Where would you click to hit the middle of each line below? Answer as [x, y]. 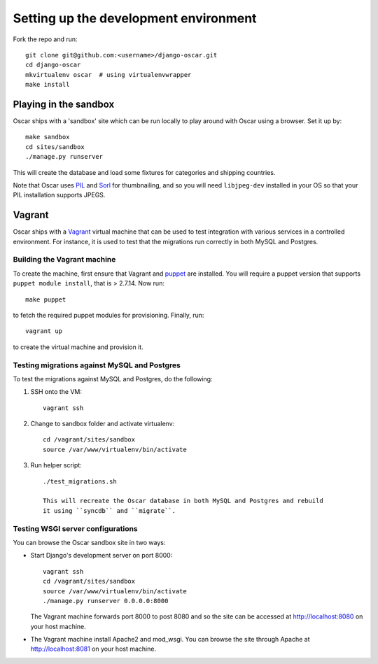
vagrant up [44, 331]
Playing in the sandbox [64, 104]
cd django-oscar [53, 65]
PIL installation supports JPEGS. [59, 195]
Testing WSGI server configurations [75, 528]
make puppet [46, 299]
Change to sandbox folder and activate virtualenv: [103, 424]
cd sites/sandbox [55, 147]
